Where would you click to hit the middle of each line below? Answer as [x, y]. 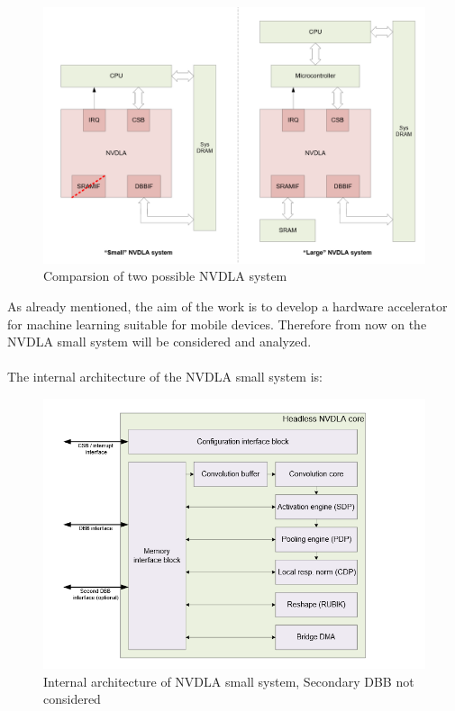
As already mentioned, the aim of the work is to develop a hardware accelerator [227, 306]
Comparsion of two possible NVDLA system [165, 276]
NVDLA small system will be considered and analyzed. [159, 342]
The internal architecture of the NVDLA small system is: [165, 377]
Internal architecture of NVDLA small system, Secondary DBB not [229, 681]
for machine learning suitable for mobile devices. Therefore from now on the [217, 324]
